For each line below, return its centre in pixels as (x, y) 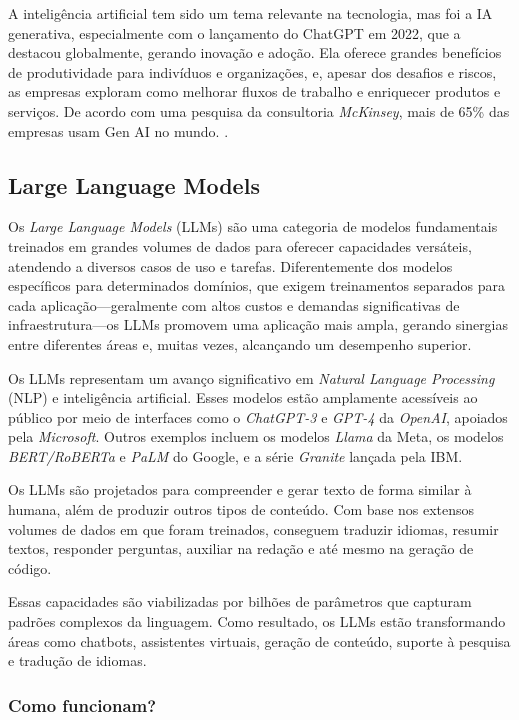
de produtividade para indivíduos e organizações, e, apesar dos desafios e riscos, (252, 71)
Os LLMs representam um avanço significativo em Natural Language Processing (251, 377)
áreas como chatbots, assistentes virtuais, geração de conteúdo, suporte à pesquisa (259, 640)
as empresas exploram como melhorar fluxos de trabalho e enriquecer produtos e (254, 91)
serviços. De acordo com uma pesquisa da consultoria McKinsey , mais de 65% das (259, 110)
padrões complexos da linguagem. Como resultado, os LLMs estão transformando (257, 621)
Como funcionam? (82, 704)
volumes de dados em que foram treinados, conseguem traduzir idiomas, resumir (253, 528)
